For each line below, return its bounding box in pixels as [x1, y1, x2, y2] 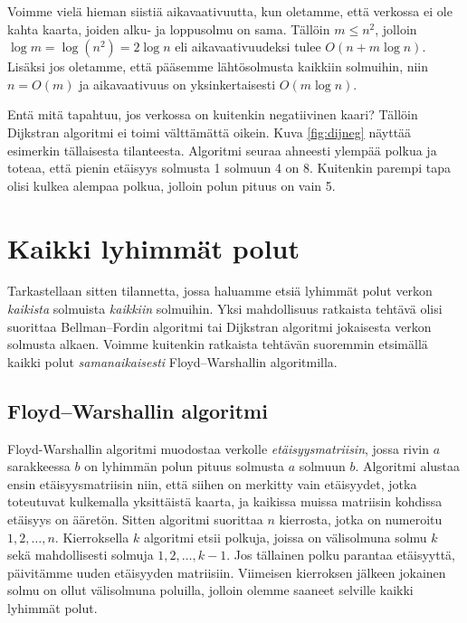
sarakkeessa [7, 457, 71, 476]
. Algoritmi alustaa [355, 457, 461, 476]
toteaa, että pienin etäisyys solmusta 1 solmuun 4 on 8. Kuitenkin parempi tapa [7, 158, 452, 177]
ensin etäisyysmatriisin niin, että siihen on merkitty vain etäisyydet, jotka [7, 474, 417, 493]
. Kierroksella [54, 527, 129, 546]
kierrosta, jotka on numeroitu [279, 510, 443, 529]
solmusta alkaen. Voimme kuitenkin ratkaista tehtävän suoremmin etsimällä [7, 335, 428, 354]
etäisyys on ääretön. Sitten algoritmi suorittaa [7, 510, 263, 529]
